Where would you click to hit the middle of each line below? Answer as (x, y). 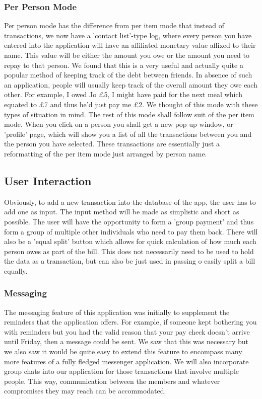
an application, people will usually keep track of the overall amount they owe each (131, 84)
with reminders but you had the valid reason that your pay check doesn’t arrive (127, 331)
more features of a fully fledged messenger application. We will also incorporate (126, 361)
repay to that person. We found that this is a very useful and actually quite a (124, 65)
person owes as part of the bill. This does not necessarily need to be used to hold (129, 251)
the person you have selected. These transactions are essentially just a (112, 144)
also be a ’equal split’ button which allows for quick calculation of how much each (130, 241)
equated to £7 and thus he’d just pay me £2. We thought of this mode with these (131, 104)
